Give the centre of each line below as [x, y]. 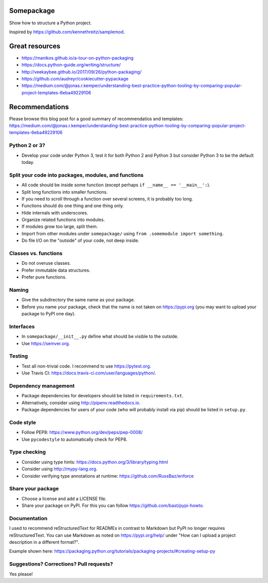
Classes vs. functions [36, 253]
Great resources [35, 46]
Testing [19, 356]
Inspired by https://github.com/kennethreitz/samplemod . [67, 32]
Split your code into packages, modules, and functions [76, 175]
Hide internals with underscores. [55, 213]
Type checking [28, 452]
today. [28, 162]
